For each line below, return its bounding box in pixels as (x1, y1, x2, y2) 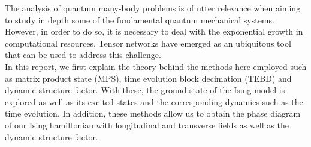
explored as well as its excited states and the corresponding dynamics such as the (5, 95, 303, 108)
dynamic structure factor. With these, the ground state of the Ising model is (5, 84, 285, 96)
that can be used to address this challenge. (5, 48, 161, 61)
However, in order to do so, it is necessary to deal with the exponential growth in (5, 25, 303, 38)
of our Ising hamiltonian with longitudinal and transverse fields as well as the (5, 118, 289, 131)
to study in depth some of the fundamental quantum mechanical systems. (5, 13, 274, 26)
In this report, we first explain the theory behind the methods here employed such (5, 60, 307, 72)
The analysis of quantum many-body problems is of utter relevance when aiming (5, 2, 301, 14)
